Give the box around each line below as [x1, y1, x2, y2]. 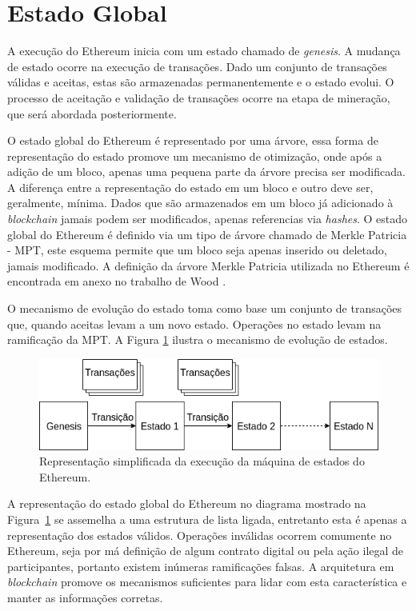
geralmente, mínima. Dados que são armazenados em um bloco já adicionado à [7, 194, 394, 211]
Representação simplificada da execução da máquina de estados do [39, 453, 365, 469]
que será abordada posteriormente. [7, 105, 177, 122]
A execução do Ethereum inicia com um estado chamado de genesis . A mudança [7, 42, 401, 59]
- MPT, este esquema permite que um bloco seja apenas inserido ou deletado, [7, 242, 387, 258]
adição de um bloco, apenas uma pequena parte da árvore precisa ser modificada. [7, 163, 406, 180]
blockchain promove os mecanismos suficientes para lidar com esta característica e [7, 573, 407, 590]
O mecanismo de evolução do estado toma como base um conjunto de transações [7, 300, 402, 317]
